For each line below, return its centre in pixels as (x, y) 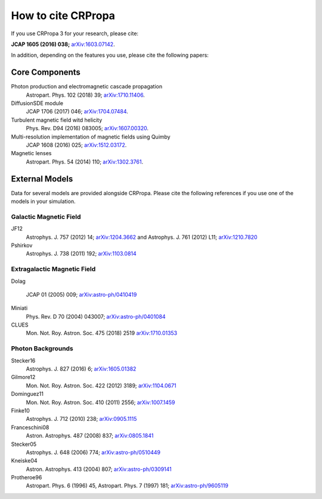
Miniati (19, 308)
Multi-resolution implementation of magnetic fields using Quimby (91, 137)
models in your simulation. (43, 201)
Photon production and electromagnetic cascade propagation (87, 87)
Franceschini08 (30, 427)
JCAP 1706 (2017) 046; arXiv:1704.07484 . (77, 112)
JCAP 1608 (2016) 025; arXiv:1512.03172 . (76, 145)
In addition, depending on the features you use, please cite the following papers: (110, 55)
